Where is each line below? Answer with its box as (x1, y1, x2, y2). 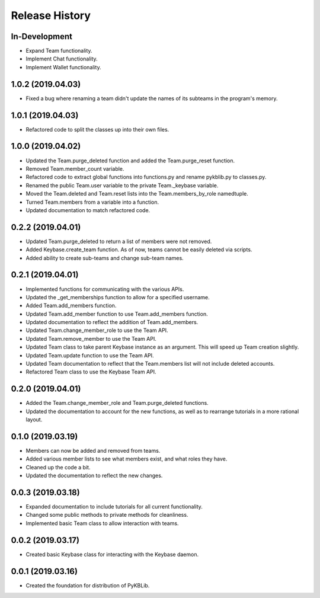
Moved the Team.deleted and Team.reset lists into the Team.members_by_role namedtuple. (25, 190, 248, 197)
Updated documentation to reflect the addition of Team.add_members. (25, 319, 199, 326)
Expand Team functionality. (25, 47, 92, 55)
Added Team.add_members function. (25, 302, 117, 309)
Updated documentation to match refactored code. (25, 206, 151, 213)
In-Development (11, 31, 73, 41)
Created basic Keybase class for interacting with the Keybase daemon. (25, 551, 199, 558)
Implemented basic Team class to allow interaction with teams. (25, 519, 179, 527)
